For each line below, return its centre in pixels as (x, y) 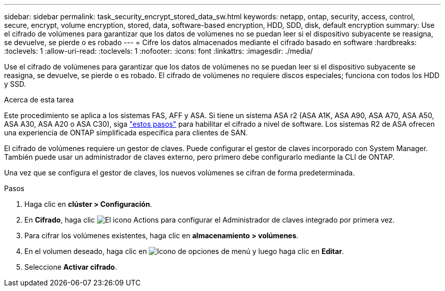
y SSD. (15, 84)
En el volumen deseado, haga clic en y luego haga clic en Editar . (184, 251)
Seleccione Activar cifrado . (71, 267)
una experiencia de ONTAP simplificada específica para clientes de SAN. (126, 133)
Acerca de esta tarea (39, 100)
